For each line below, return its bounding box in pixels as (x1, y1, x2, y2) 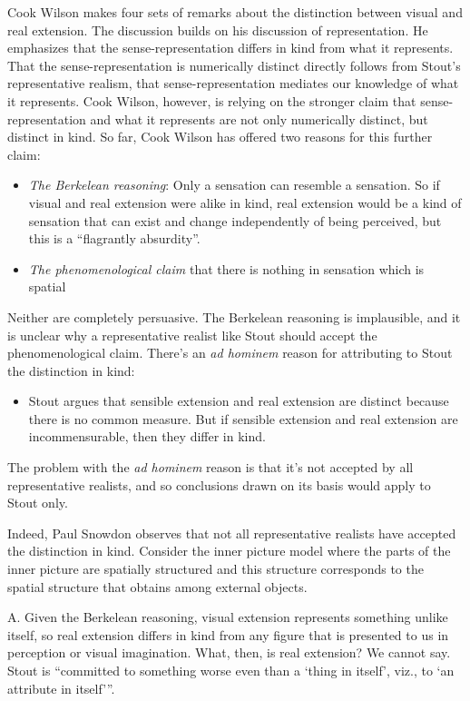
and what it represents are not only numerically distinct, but (90, 109, 428, 128)
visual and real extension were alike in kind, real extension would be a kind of (28, 193, 462, 212)
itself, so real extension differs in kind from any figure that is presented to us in (7, 625, 449, 644)
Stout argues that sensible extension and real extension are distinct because (28, 391, 449, 410)
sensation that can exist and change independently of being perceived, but (28, 211, 442, 230)
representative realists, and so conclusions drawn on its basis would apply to (7, 475, 431, 494)
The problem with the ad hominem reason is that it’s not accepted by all (7, 458, 414, 477)
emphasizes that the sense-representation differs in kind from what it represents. (7, 38, 454, 57)
